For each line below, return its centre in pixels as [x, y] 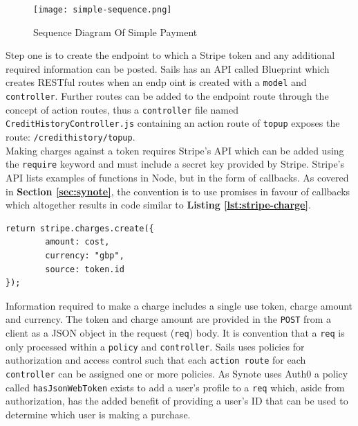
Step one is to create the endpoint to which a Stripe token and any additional [170, 55]
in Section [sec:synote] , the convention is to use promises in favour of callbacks [178, 191]
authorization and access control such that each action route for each [156, 360]
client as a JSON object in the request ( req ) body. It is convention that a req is [175, 332]
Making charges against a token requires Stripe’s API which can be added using [175, 150]
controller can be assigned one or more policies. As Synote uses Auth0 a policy [177, 373]
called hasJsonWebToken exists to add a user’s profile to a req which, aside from [175, 387]
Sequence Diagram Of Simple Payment [115, 32]
